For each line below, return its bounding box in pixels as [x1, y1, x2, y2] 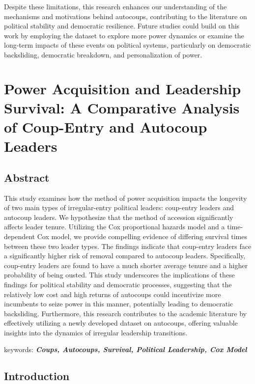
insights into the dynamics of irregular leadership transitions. [4, 328, 188, 338]
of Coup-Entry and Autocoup [4, 117, 207, 137]
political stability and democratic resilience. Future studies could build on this [4, 21, 240, 31]
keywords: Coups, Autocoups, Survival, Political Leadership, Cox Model [4, 344, 247, 354]
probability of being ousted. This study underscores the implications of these [4, 270, 235, 280]
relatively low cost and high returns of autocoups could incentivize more [4, 289, 221, 299]
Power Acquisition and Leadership [4, 78, 241, 98]
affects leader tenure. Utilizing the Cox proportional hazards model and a [4, 221, 225, 232]
